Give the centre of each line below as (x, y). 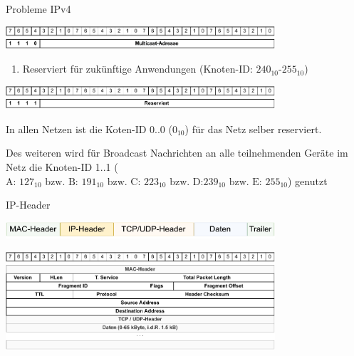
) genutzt (307, 180)
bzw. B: (62, 182)
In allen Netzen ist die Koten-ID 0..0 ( (89, 129)
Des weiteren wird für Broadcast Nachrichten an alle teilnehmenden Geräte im (177, 153)
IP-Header (28, 205)
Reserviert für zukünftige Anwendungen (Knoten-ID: (137, 69)
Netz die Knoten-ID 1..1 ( (62, 166)
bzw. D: (187, 182)
